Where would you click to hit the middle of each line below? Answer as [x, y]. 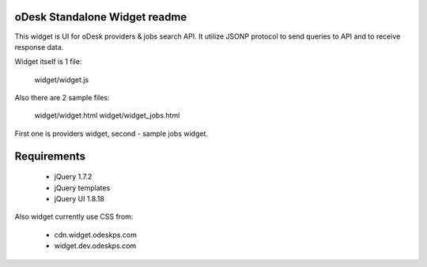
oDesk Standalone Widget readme [101, 17]
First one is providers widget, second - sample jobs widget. [111, 133]
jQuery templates [82, 188]
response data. [39, 47]
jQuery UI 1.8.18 [79, 199]
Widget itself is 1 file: [48, 62]
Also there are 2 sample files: [62, 98]
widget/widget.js [62, 80]
